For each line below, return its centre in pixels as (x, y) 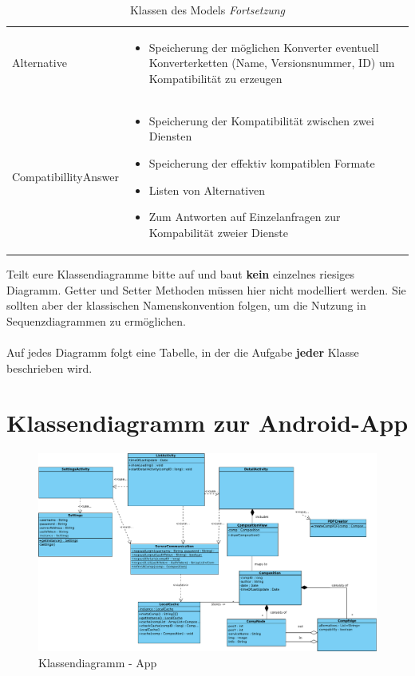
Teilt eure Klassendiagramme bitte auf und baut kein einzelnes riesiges (181, 273)
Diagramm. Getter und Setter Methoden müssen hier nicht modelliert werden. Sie (206, 289)
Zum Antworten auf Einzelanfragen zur (245, 217)
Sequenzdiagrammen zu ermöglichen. (96, 320)
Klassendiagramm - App (98, 662)
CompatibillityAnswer (65, 176)
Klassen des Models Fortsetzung (207, 10)
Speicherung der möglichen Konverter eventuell (264, 47)
